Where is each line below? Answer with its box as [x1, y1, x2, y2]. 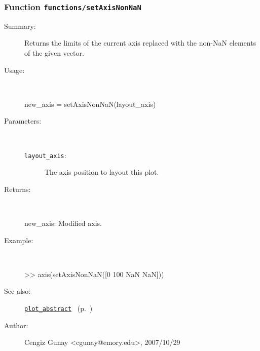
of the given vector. [24, 47, 84, 58]
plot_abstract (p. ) [24, 302, 93, 313]
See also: [4, 286, 31, 296]
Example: [4, 235, 33, 245]
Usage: [4, 64, 25, 75]
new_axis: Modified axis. [24, 217, 102, 228]
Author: [4, 320, 28, 330]
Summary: [4, 20, 36, 31]
